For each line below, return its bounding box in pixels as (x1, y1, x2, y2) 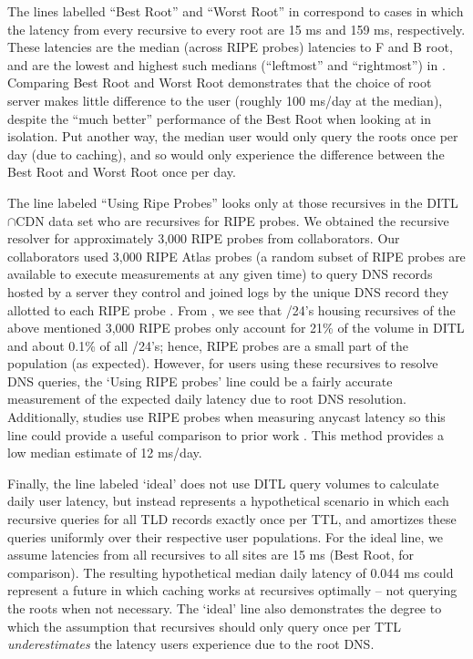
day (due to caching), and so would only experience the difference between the (7, 144, 445, 163)
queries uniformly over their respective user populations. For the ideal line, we (7, 527, 443, 546)
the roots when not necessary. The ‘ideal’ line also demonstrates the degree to (7, 599, 442, 617)
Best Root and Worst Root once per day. (7, 162, 236, 181)
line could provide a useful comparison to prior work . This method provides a (7, 425, 444, 444)
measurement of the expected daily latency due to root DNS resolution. (7, 389, 406, 408)
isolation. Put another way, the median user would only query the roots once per (7, 127, 458, 146)
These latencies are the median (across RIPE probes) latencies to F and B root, (7, 37, 453, 57)
